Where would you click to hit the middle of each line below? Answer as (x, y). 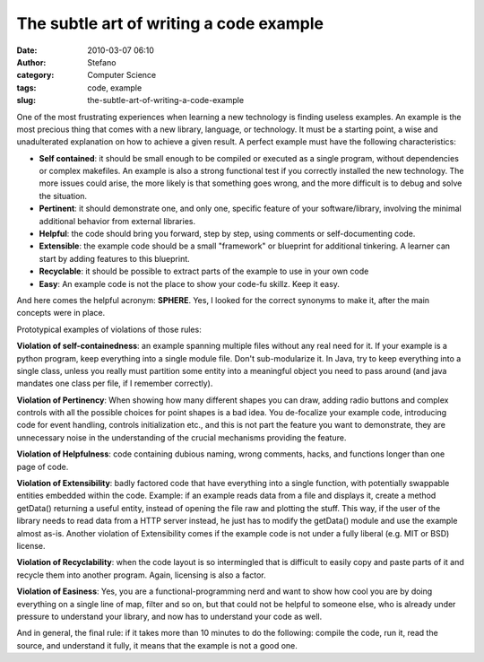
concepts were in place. (61, 313)
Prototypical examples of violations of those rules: (109, 329)
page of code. (43, 466)
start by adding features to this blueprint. (114, 258)
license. (31, 546)
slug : (26, 100)
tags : (26, 87)
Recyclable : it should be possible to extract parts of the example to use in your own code (204, 271)
